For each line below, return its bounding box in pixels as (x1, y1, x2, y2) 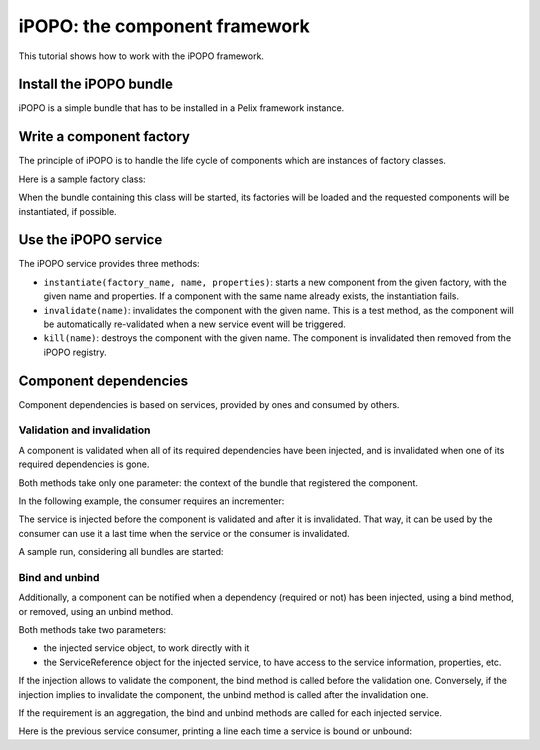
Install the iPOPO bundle (18, 76, 174, 93)
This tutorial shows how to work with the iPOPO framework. (18, 50, 265, 62)
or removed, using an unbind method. (18, 605, 174, 617)
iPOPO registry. (43, 346, 107, 358)
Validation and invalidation (18, 423, 151, 437)
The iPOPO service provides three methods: (18, 258, 200, 270)
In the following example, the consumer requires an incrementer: (18, 495, 285, 507)
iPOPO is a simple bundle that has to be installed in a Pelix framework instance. (18, 102, 345, 114)
